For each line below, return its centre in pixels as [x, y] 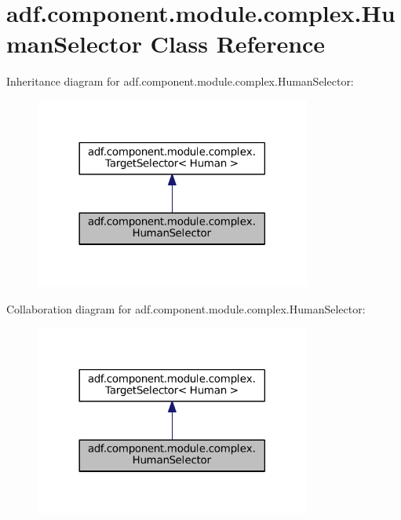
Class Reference [238, 44]
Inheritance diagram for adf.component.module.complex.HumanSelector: [180, 81]
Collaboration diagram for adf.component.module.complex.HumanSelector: [186, 308]
